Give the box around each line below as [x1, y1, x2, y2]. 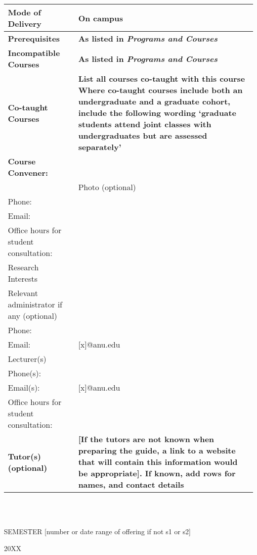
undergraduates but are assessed [78, 130, 208, 141]
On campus [78, 12, 123, 24]
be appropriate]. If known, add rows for [78, 467, 236, 479]
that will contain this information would [78, 456, 238, 467]
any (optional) [8, 310, 57, 321]
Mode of [8, 6, 41, 18]
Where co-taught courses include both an [78, 84, 243, 96]
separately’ [78, 141, 122, 152]
